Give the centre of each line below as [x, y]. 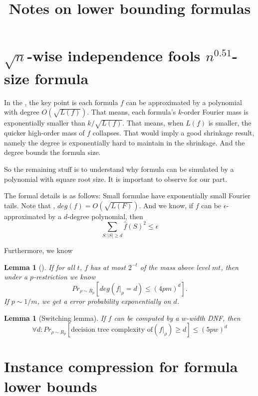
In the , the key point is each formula [61, 102]
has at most [108, 267]
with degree [22, 112]
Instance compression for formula [121, 366]
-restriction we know [65, 277]
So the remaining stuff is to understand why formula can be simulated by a [119, 169]
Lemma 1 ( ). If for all [39, 267]
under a [16, 277]
